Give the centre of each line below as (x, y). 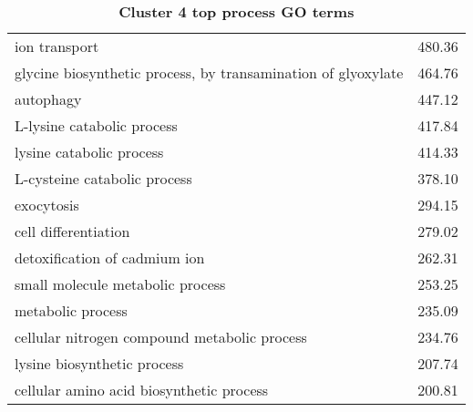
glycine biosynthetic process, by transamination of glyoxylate (209, 72)
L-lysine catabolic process (96, 125)
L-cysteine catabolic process (103, 178)
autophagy (48, 99)
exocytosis (47, 205)
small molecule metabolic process (120, 284)
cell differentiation (72, 231)
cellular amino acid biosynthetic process (142, 390)
